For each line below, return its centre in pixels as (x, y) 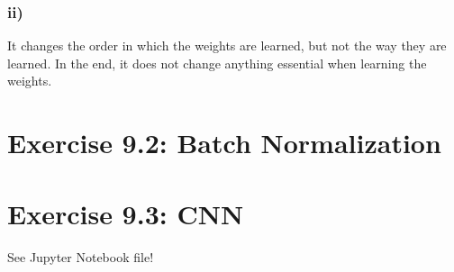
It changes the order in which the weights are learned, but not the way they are (227, 45)
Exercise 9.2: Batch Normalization (224, 143)
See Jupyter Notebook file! (81, 256)
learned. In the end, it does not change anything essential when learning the (217, 63)
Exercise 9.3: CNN (126, 213)
